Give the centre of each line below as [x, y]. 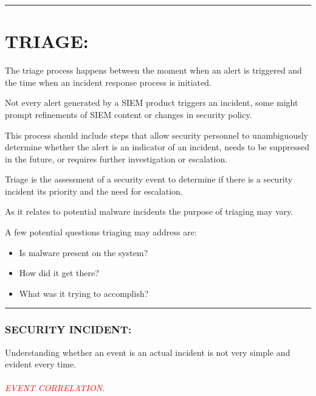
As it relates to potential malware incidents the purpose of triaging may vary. [149, 211]
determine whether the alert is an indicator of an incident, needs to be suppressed [157, 147]
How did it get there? [59, 273]
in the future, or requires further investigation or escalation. [116, 158]
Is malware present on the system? [84, 252]
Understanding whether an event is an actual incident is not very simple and [148, 352]
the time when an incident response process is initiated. [108, 82]
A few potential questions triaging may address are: [101, 232]
